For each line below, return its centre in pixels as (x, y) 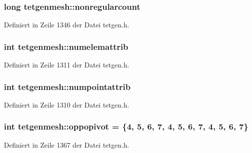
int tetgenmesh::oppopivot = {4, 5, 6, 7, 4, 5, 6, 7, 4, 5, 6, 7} (126, 126)
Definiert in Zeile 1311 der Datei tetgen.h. (67, 65)
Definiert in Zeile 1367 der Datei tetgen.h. (67, 144)
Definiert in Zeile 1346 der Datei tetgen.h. (67, 25)
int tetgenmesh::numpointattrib (67, 86)
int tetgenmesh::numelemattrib (66, 46)
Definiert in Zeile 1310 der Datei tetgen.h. (67, 104)
